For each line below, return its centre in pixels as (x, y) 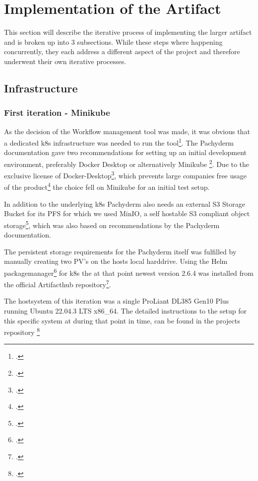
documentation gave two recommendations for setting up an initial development (126, 152)
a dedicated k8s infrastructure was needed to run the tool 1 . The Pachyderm (119, 142)
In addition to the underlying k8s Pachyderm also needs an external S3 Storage (125, 203)
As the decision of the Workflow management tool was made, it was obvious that (127, 131)
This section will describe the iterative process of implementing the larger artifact (128, 32)
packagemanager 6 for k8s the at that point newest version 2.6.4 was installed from (129, 272)
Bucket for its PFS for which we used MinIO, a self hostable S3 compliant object (127, 213)
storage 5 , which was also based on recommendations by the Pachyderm (112, 224)
